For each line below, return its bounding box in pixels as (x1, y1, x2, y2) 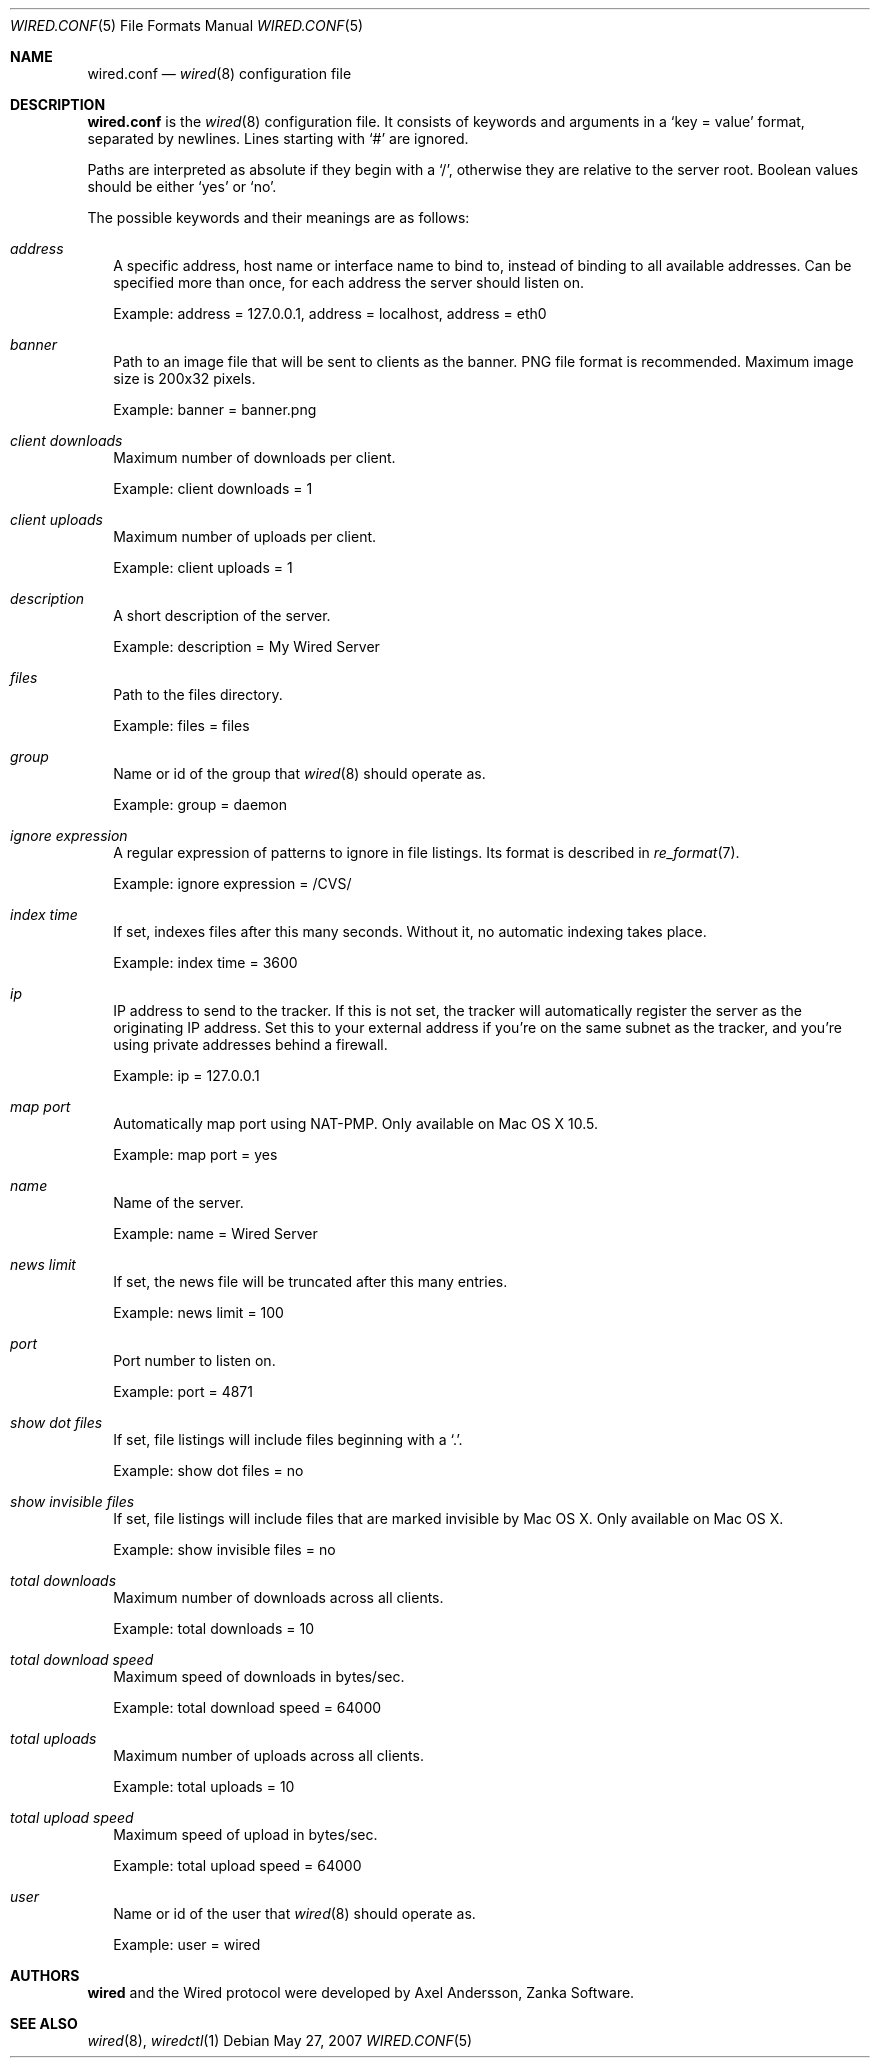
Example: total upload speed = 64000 (113, 1857, 362, 1874)
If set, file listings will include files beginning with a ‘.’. (113, 1431, 463, 1448)
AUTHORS (10, 1967, 80, 1984)
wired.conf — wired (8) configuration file (87, 65, 352, 82)
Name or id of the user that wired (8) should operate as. (113, 1905, 476, 1922)
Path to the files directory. (113, 686, 283, 703)
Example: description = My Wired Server (113, 638, 380, 655)
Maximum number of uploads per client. (113, 528, 377, 545)
